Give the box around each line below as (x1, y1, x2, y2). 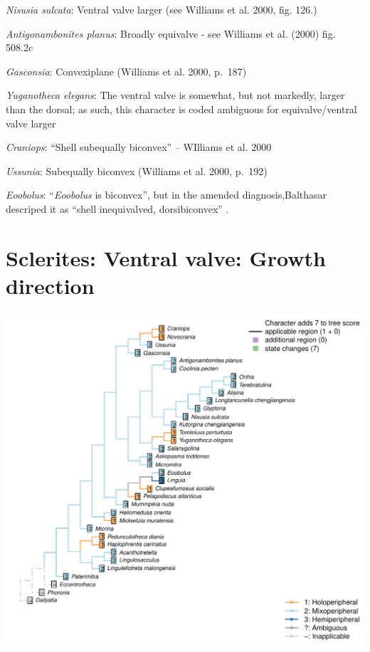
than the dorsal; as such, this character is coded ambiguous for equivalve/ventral (6, 101, 357, 116)
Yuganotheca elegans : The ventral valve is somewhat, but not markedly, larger (6, 88, 345, 102)
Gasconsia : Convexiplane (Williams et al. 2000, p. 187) (6, 63, 247, 78)
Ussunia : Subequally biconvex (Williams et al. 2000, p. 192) (6, 163, 268, 178)
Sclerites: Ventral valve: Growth (6, 243, 326, 272)
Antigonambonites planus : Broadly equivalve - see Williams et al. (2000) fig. (6, 26, 336, 41)
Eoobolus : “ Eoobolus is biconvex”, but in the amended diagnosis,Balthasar (6, 187, 327, 202)
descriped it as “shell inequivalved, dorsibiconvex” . (6, 201, 229, 216)
